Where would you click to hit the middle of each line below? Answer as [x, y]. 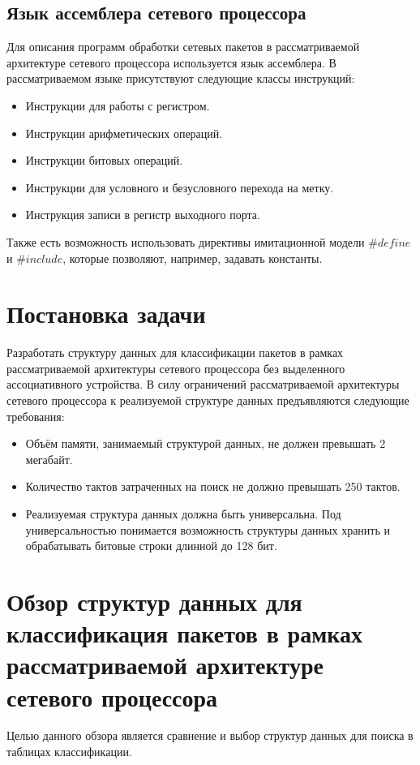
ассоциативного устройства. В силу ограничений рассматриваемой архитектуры [203, 384]
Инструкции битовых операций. [104, 160]
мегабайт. [49, 459]
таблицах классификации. [69, 752]
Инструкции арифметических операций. [124, 133]
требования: [36, 416]
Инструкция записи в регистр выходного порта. [143, 215]
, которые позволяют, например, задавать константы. [193, 258]
